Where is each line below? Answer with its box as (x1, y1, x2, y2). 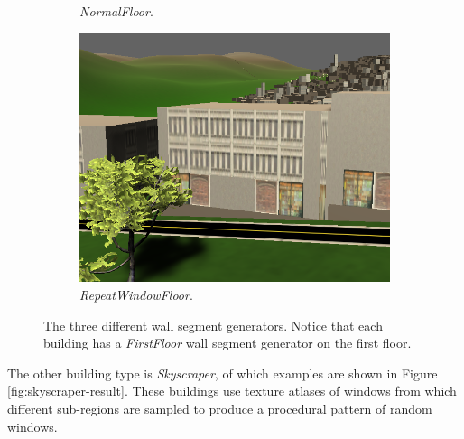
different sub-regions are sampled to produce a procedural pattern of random (7, 398, 432, 417)
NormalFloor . (79, 2, 153, 20)
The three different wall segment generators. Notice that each (43, 315, 383, 334)
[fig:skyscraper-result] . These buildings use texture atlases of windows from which (7, 381, 457, 400)
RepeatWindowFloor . (79, 285, 193, 304)
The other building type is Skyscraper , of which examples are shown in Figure (7, 363, 438, 382)
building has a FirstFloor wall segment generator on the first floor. (43, 333, 412, 352)
